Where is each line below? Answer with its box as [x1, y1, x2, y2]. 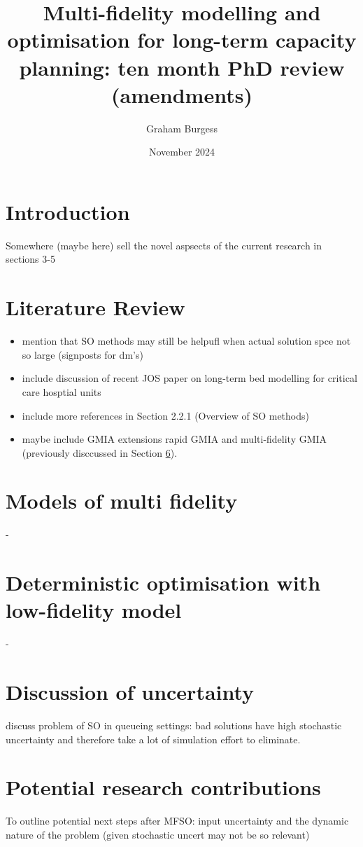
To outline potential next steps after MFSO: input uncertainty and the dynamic [6, 813, 349, 828]
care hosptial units [22, 384, 101, 399]
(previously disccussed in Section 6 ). [22, 445, 178, 460]
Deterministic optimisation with [6, 568, 321, 597]
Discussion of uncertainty [6, 677, 255, 706]
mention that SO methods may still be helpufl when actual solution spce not [22, 333, 351, 348]
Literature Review [6, 293, 185, 322]
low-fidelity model [6, 595, 182, 624]
